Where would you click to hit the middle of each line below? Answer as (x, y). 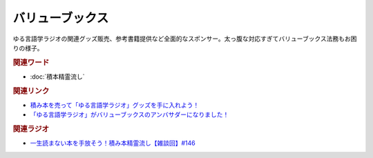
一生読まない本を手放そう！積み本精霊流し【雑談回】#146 (113, 143)
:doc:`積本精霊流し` (58, 77)
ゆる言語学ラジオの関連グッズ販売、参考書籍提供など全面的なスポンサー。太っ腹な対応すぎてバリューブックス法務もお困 (185, 39)
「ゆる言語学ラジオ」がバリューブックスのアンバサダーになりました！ (130, 115)
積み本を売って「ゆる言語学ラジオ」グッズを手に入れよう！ (115, 105)
